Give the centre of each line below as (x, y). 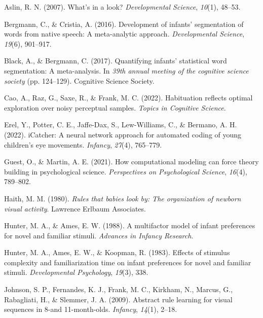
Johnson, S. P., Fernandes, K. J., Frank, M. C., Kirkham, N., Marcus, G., (119, 289)
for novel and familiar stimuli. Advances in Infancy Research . (99, 235)
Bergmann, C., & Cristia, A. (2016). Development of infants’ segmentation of (124, 24)
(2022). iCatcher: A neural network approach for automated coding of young (123, 134)
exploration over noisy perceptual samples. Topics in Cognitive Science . (115, 107)
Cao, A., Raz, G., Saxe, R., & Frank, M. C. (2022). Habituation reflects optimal (128, 98)
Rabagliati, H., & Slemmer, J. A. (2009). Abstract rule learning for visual (118, 299)
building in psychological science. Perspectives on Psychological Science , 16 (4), (126, 171)
